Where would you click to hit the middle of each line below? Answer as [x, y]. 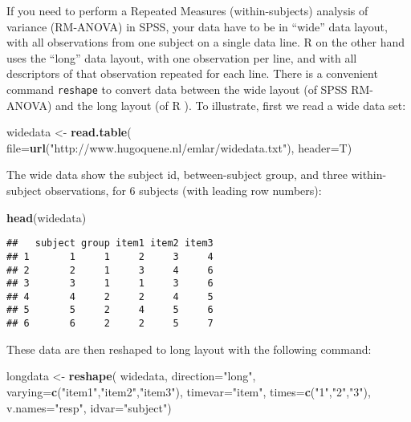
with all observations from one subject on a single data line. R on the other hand [206, 42]
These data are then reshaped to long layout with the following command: [189, 349]
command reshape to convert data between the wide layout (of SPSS [177, 89]
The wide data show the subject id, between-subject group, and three [177, 174]
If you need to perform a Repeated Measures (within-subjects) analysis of [187, 10]
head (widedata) [47, 217]
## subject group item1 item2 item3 [110, 243]
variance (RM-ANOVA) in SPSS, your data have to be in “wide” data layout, [197, 26]
